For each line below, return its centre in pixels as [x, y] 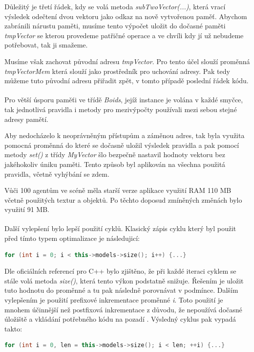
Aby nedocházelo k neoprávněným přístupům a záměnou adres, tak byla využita [125, 135]
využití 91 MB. [27, 209]
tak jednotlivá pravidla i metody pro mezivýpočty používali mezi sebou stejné [121, 109]
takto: [13, 328]
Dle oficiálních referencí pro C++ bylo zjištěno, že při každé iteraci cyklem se [120, 271]
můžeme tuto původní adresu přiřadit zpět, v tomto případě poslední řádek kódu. [127, 81]
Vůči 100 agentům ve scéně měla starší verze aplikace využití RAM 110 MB [118, 190]
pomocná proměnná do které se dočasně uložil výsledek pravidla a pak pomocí [122, 145]
